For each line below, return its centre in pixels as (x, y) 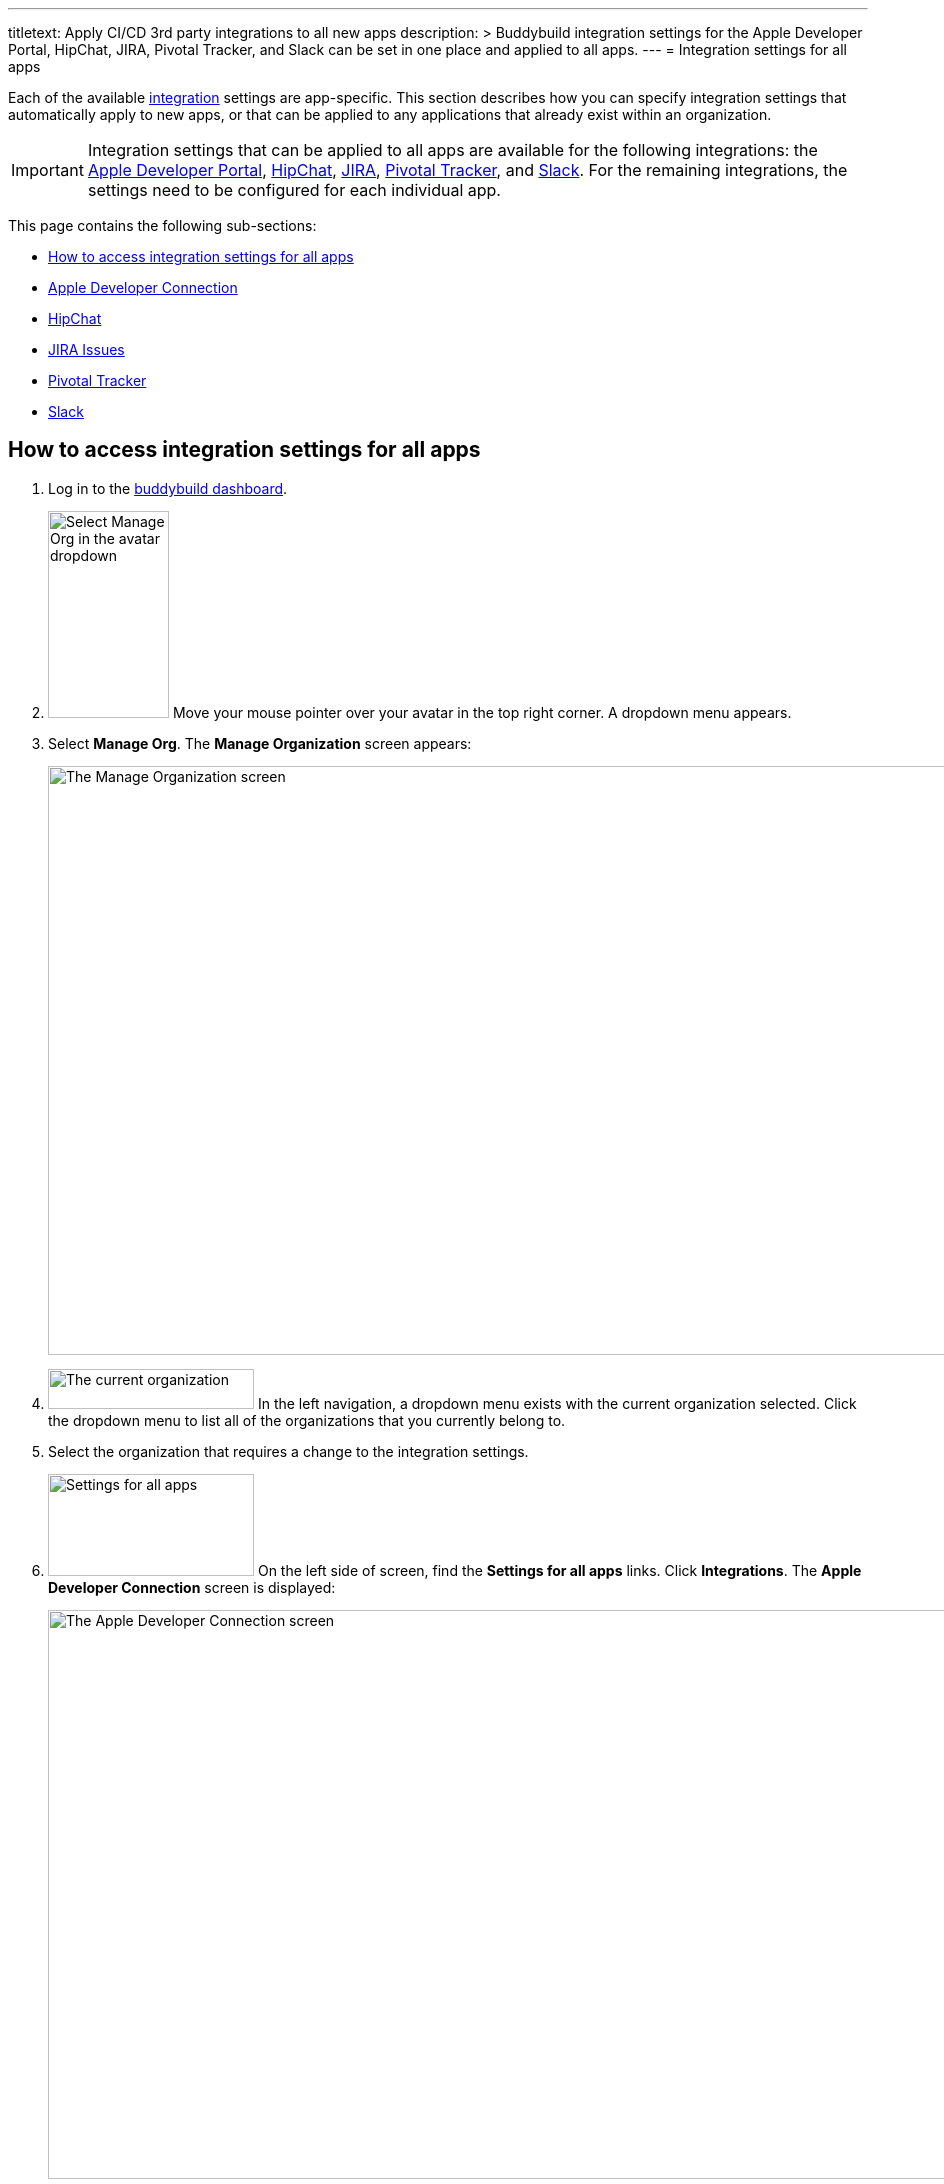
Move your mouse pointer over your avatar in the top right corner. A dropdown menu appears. (482, 712)
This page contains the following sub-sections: (162, 225)
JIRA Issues (86, 349)
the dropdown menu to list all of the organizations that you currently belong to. (307, 1420)
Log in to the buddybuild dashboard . (168, 488)
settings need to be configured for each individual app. (294, 190)
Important (47, 170)
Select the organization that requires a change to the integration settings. (288, 1451)
